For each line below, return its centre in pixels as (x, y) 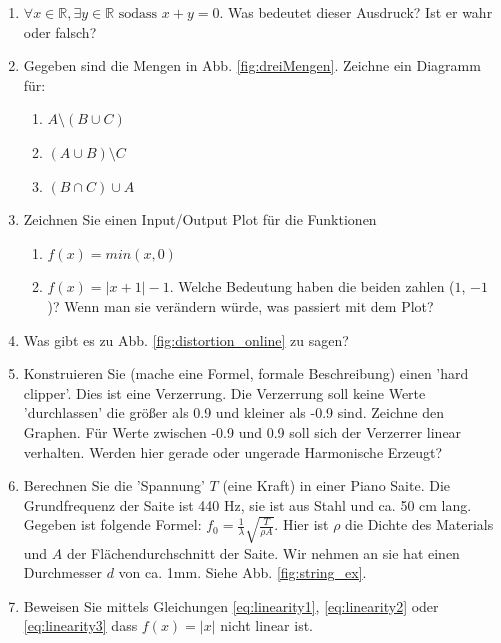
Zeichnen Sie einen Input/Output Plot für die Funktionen (200, 219)
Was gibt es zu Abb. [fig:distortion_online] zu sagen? (186, 339)
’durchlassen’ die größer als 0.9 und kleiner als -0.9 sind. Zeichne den (233, 412)
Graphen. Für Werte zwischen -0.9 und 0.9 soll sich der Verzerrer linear (242, 431)
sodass (138, 14)
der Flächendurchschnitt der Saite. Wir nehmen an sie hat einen (263, 552)
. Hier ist (301, 524)
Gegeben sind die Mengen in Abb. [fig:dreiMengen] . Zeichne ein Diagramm (252, 65)
